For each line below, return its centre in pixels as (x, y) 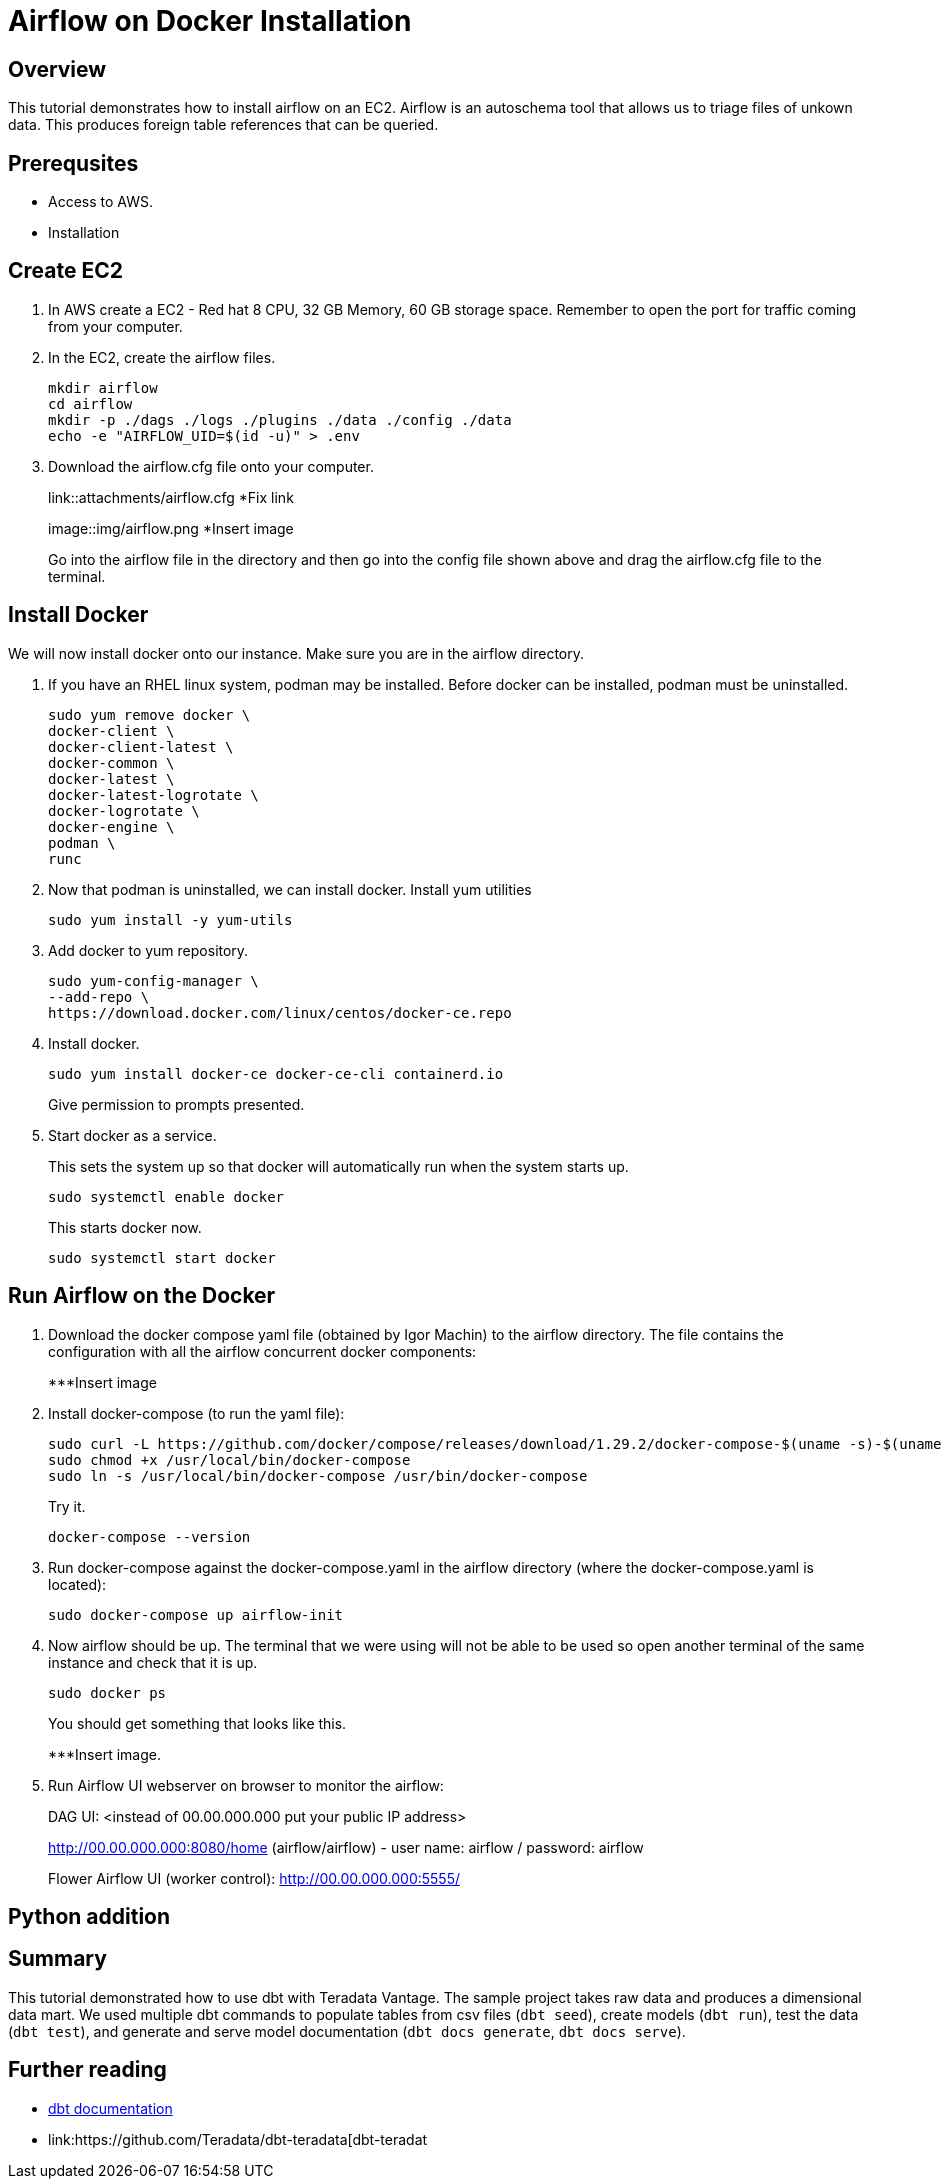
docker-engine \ (111, 826)
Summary (57, 1959)
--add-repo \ (99, 996)
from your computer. (115, 326)
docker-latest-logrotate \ (153, 794)
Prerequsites (73, 163)
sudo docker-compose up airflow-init (196, 1614)
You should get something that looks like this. (197, 1723)
